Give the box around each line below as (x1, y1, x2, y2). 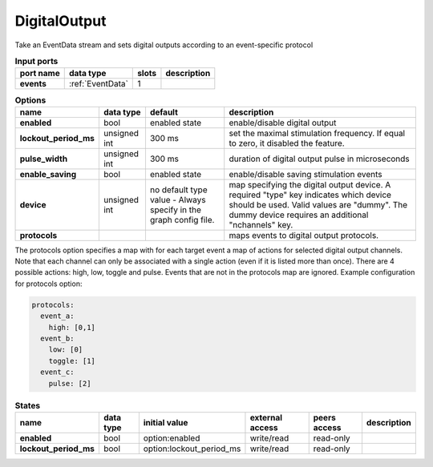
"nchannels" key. (229, 219, 293, 230)
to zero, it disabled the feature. (229, 137, 345, 148)
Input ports (14, 56, 59, 67)
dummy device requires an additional (229, 209, 369, 220)
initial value (143, 417, 188, 428)
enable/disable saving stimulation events (229, 168, 382, 179)
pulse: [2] (48, 379, 91, 388)
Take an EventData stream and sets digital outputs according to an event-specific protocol (14, 40, 314, 50)
